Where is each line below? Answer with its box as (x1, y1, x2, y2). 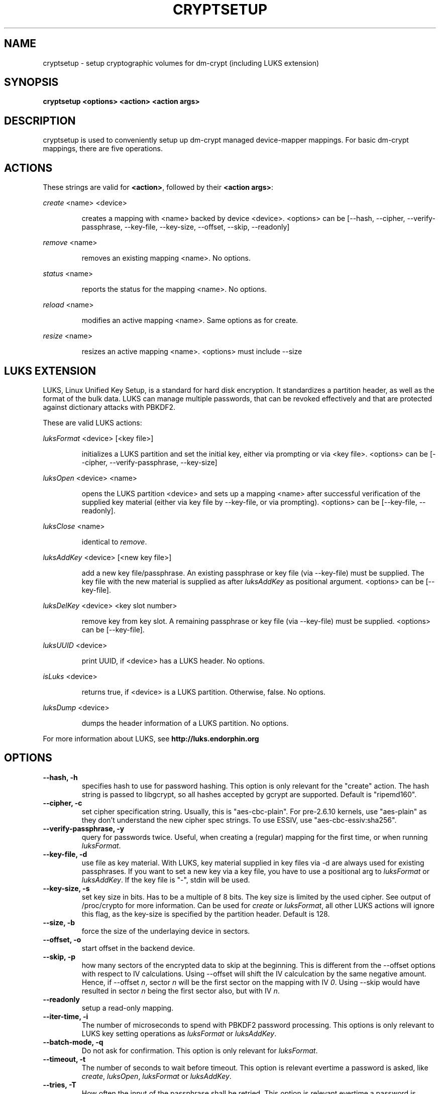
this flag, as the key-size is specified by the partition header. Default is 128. (81, 909, 330, 918)
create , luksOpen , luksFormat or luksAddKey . (81, 1071, 232, 1080)
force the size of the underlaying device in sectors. (81, 926, 250, 935)
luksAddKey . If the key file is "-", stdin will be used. (81, 875, 250, 884)
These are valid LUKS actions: (43, 418, 142, 427)
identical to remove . (81, 537, 147, 546)
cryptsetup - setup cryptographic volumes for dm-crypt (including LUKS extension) (43, 58, 319, 67)
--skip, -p (43, 952, 76, 961)
